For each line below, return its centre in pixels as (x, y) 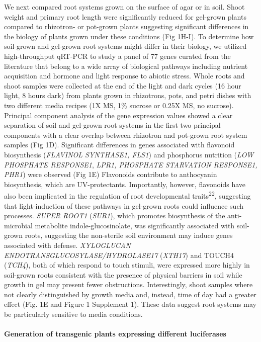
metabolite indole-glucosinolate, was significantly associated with (135, 225)
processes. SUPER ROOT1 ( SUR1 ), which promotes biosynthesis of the (115, 216)
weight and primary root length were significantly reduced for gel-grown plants (125, 16)
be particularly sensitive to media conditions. (73, 314)
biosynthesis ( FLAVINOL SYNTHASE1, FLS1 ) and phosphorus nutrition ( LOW (129, 154)
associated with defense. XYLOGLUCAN (67, 245)
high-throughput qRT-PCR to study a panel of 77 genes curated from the (117, 56)
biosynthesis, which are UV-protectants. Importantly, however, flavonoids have (125, 184)
